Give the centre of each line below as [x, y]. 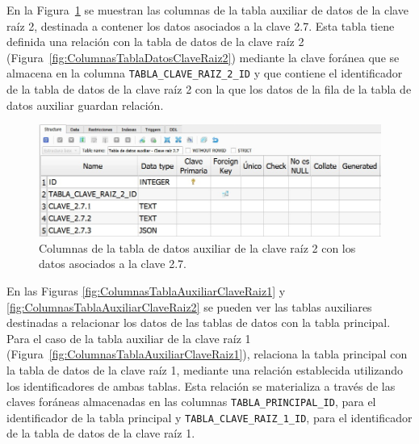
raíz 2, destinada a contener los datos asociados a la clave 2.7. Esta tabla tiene [201, 25]
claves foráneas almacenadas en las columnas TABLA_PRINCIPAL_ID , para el [191, 402]
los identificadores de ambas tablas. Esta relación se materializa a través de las [201, 385]
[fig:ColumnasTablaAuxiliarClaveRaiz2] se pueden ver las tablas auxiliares [189, 306]
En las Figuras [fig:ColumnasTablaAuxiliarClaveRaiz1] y [146, 290]
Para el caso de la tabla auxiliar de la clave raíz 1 [129, 338]
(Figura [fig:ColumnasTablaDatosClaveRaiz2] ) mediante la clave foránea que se [203, 57]
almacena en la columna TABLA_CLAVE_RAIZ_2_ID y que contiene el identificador [205, 73]
